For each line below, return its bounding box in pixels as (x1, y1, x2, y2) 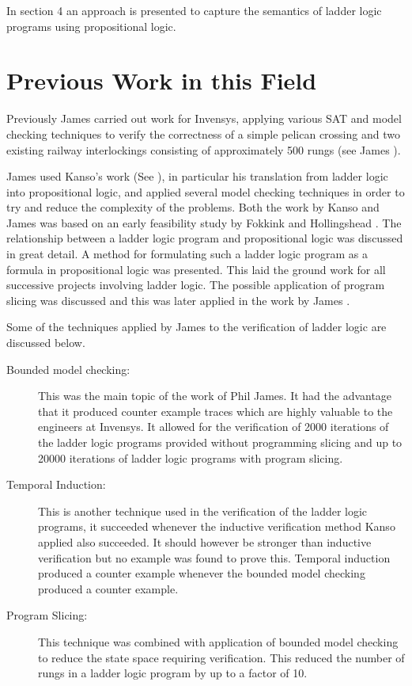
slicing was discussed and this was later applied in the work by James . (6, 292, 350, 308)
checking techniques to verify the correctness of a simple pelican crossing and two (6, 125, 400, 142)
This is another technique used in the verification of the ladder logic (38, 502, 368, 519)
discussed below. (6, 334, 85, 351)
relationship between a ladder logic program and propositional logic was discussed (6, 230, 403, 246)
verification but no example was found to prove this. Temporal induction (38, 549, 391, 566)
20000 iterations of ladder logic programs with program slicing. (38, 449, 343, 466)
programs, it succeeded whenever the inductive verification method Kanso (38, 518, 395, 535)
